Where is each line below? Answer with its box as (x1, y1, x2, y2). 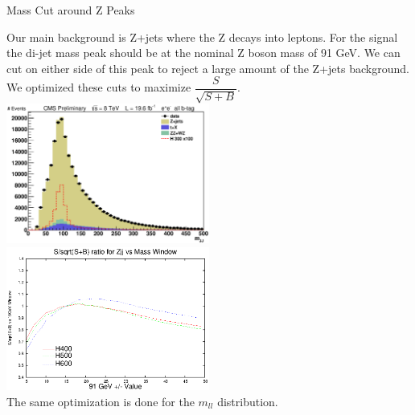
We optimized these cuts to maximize (6, 79, 191, 96)
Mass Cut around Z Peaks (6, 2, 135, 18)
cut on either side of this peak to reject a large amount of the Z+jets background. (6, 59, 409, 76)
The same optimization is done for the (6, 393, 195, 409)
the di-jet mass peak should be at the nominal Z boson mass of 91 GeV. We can (6, 44, 401, 61)
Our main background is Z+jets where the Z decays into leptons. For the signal (6, 28, 398, 45)
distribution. (217, 393, 278, 409)
